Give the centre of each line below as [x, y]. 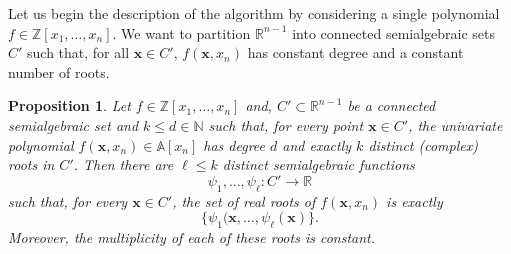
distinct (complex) [423, 144]
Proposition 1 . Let [69, 105]
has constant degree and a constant [355, 52]
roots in [31, 164]
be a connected [391, 105]
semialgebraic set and [73, 124]
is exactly [414, 200]
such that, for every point [286, 124]
